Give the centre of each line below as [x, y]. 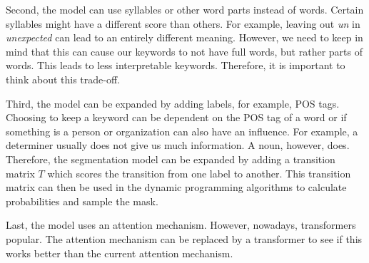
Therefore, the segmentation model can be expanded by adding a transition [171, 159]
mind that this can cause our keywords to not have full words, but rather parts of [184, 51]
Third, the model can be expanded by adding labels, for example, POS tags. [173, 103]
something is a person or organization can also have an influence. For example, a [182, 131]
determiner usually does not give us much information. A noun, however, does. [178, 145]
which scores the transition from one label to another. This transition [199, 173]
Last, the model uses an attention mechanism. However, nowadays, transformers [181, 225]
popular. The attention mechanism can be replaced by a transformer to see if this [184, 238]
